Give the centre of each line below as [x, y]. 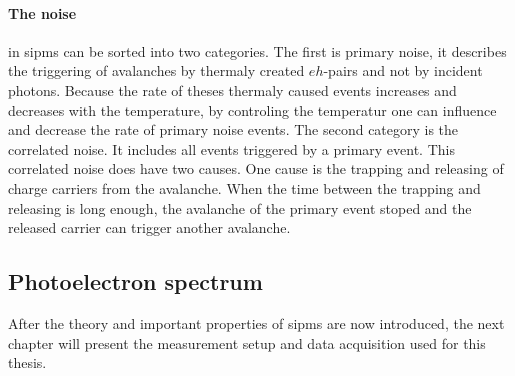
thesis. [27, 362]
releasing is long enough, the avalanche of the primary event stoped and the [240, 207]
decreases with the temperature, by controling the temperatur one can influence [252, 109]
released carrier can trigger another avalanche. [149, 227]
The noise [42, 12]
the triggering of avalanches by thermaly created [156, 70]
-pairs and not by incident [403, 70]
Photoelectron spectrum [135, 281]
